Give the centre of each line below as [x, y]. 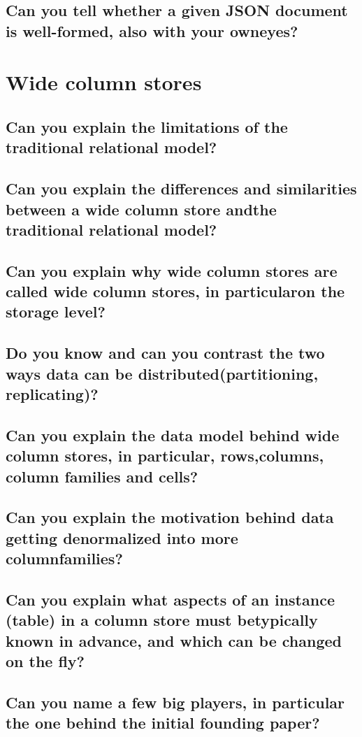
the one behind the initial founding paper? [163, 723]
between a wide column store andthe [141, 209]
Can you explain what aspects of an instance [170, 599]
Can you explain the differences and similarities [181, 188]
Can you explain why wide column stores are [172, 270]
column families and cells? [102, 476]
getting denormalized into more [122, 537]
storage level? [56, 312]
